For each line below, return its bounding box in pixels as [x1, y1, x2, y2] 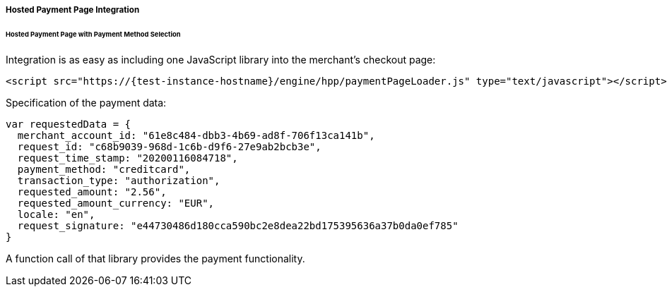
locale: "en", [17, 208, 95, 220]
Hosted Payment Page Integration [6, 5, 140, 15]
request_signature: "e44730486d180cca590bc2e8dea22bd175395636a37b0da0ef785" [17, 219, 459, 231]
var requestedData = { [6, 118, 131, 130]
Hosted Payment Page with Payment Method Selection [6, 30, 181, 38]
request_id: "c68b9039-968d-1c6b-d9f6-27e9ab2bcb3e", [17, 140, 321, 152]
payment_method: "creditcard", [17, 163, 191, 175]
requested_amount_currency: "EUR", [17, 197, 215, 209]
